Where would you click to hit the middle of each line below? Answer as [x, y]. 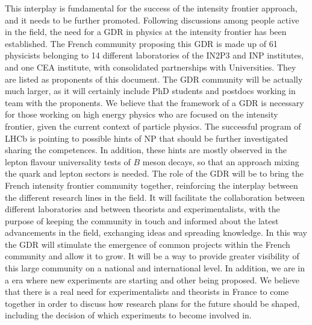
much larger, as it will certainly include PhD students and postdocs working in [150, 91]
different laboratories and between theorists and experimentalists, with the [142, 209]
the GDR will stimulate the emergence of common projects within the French [148, 244]
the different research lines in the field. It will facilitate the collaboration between [155, 197]
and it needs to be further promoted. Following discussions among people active [152, 20]
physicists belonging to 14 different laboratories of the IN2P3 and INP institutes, [154, 55]
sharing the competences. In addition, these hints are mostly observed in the [146, 150]
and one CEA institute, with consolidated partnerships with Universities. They [151, 67]
